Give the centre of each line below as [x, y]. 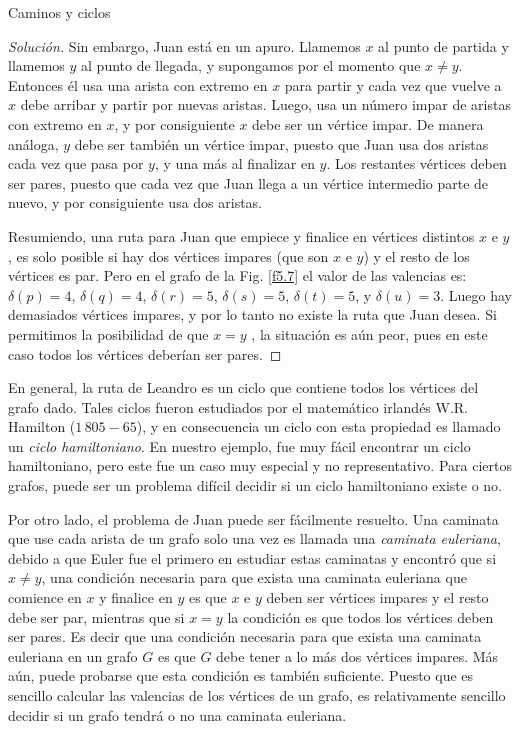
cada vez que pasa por [76, 163]
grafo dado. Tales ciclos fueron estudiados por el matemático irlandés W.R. [238, 406]
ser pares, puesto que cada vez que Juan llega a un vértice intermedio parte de [248, 182]
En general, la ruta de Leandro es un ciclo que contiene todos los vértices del [243, 387]
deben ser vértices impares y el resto [377, 597]
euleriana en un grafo [73, 655]
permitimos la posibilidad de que [108, 333]
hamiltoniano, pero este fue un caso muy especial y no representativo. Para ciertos [260, 465]
